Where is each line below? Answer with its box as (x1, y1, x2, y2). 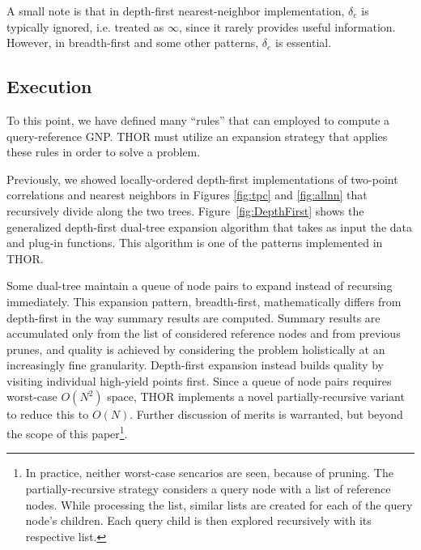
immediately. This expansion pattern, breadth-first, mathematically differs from (6, 292, 402, 309)
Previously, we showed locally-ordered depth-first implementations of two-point (6, 170, 398, 187)
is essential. (275, 34, 332, 51)
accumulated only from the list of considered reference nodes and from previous (6, 325, 401, 342)
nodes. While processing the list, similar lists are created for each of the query (25, 496, 413, 513)
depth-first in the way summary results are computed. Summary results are (6, 309, 381, 326)
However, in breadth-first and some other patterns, (6, 34, 259, 51)
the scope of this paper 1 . (6, 423, 128, 441)
